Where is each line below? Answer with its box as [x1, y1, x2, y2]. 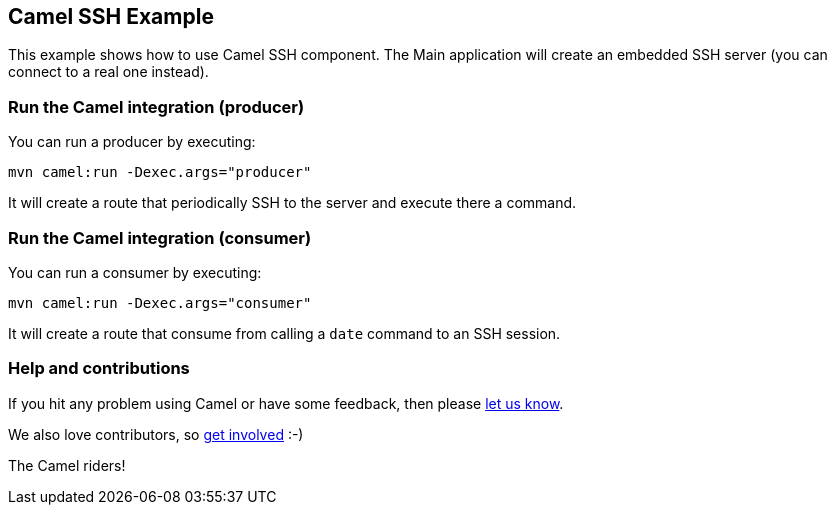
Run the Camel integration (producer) [8, 96, 305, 117]
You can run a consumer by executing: [8, 263, 262, 281]
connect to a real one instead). [8, 63, 209, 81]
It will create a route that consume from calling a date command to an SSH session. [8, 324, 561, 342]
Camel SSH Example [8, 4, 214, 29]
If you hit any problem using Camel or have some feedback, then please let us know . [8, 394, 564, 412]
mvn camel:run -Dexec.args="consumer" [8, 294, 312, 311]
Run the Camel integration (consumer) [8, 227, 312, 248]
